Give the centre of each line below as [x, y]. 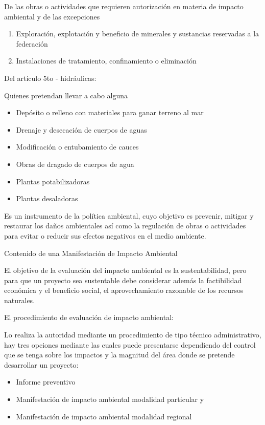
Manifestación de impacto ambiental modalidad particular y [110, 399]
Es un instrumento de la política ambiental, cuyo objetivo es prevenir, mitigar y [129, 215]
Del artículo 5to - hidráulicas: [50, 78]
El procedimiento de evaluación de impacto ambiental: [89, 317]
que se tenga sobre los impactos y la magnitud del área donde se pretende [119, 355]
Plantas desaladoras [47, 198]
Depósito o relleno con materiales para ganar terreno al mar [110, 112]
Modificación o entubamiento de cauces [77, 147]
